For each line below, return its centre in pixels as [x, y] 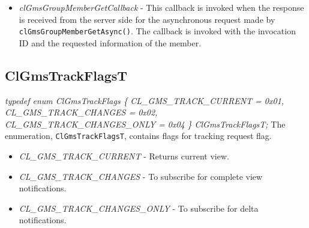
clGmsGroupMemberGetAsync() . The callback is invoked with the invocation [157, 31]
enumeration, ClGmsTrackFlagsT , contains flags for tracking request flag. [138, 136]
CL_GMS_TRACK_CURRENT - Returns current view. [124, 156]
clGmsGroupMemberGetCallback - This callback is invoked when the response [161, 7]
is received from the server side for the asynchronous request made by [147, 19]
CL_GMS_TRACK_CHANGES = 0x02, [81, 112]
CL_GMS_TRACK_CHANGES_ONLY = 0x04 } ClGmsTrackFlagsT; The [145, 124]
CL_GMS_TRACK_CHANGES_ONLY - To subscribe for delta [139, 208]
